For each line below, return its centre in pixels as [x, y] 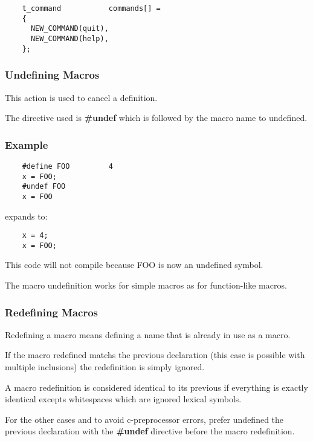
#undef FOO [44, 187]
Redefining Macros [52, 312]
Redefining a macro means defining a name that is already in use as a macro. [148, 334]
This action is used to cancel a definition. [81, 97]
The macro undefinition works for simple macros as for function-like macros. [146, 285]
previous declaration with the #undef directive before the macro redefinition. [150, 431]
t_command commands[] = [91, 8]
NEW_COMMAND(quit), [69, 29]
